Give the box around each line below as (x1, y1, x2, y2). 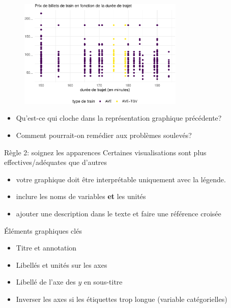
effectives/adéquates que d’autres (4, 157, 107, 167)
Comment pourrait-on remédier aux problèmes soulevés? (16, 130, 192, 141)
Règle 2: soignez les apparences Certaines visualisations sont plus (4, 147, 207, 157)
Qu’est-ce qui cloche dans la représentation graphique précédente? (16, 113, 222, 123)
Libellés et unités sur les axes (16, 259, 107, 270)
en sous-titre (83, 276, 123, 287)
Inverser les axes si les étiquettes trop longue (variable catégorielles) (16, 294, 227, 304)
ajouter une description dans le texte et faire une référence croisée (16, 208, 221, 219)
